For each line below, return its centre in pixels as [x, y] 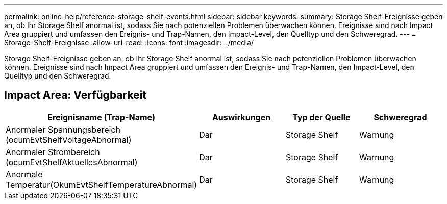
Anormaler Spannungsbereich [63, 129]
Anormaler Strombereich [53, 152]
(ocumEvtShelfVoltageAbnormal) [69, 139]
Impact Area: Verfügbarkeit [76, 95]
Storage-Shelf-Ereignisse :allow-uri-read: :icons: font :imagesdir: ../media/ [129, 43]
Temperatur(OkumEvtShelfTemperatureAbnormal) [102, 184]
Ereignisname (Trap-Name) [101, 117]
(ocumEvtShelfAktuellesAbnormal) [72, 162]
